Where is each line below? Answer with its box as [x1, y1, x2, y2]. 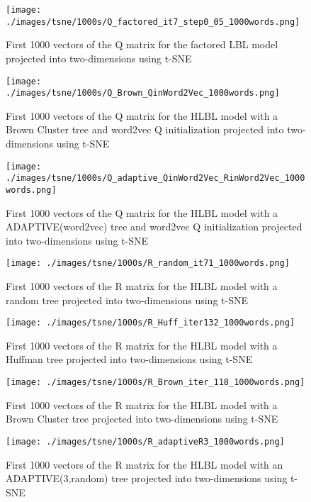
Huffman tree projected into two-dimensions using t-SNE [6, 352, 253, 367]
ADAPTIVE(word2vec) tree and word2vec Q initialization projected [6, 219, 302, 234]
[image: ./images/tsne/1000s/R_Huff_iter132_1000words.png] [6, 318, 295, 328]
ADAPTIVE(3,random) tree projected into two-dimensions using [6, 471, 288, 486]
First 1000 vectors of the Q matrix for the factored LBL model [6, 37, 278, 52]
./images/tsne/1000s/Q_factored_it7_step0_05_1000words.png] [6, 16, 300, 27]
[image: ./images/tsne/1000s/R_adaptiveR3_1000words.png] [6, 436, 285, 447]
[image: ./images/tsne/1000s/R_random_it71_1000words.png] [6, 258, 290, 269]
